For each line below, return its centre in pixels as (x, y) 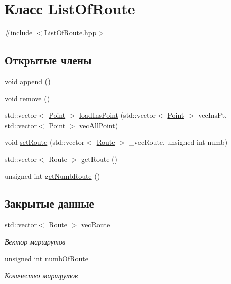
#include (19, 33)
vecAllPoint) (99, 125)
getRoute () (99, 159)
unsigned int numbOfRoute (47, 258)
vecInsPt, (213, 115)
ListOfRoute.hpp (70, 33)
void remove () (27, 98)
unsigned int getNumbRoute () (52, 176)
